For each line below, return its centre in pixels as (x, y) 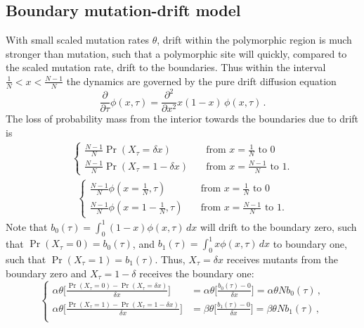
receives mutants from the (282, 259)
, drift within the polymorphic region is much (254, 40)
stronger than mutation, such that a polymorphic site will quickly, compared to (176, 53)
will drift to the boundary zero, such (278, 226)
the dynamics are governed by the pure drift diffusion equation (201, 81)
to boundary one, (310, 243)
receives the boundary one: (197, 273)
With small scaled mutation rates (78, 40)
